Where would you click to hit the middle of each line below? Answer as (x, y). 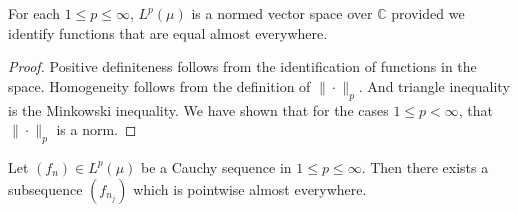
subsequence (45, 188)
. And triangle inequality (434, 85)
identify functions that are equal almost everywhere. (168, 32)
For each (34, 13)
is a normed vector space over (282, 13)
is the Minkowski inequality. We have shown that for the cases (198, 109)
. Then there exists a (425, 166)
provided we (428, 13)
